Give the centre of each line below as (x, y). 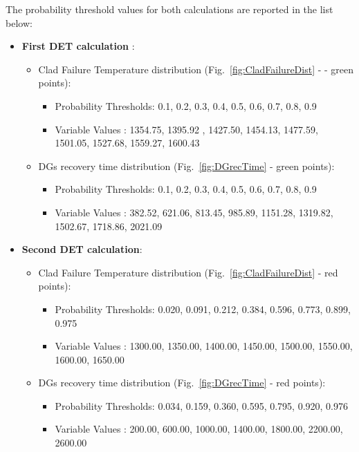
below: (19, 22)
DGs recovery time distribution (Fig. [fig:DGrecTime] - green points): (186, 166)
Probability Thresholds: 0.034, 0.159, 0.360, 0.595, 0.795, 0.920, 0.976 (201, 405)
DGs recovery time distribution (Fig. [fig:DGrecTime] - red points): (182, 383)
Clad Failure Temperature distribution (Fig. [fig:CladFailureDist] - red (188, 272)
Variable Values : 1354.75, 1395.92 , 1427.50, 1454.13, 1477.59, (186, 129)
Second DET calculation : (82, 249)
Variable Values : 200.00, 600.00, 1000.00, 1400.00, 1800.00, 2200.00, (199, 429)
